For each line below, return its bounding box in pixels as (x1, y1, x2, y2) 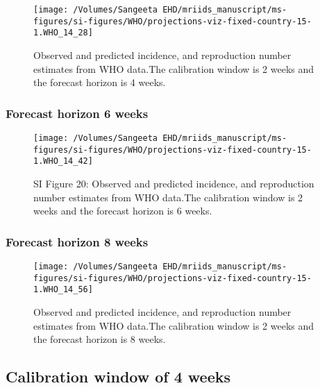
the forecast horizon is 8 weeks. (33, 332, 166, 346)
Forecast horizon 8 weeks (6, 233, 149, 250)
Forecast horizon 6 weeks (6, 104, 149, 121)
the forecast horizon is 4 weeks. (33, 75, 166, 90)
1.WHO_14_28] (33, 28, 93, 38)
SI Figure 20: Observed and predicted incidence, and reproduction (33, 176, 314, 190)
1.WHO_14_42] (33, 156, 93, 167)
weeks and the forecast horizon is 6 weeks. (33, 203, 212, 218)
